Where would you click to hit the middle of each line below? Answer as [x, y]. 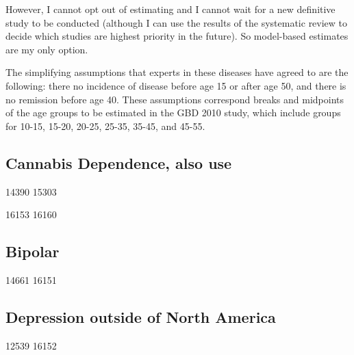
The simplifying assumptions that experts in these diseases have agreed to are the [177, 72]
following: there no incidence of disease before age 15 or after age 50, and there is [176, 85]
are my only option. [47, 49]
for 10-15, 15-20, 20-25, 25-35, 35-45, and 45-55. [105, 126]
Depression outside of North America [141, 316]
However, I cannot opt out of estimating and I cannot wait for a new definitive [170, 9]
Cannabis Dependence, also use [119, 162]
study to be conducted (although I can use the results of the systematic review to [177, 22]
